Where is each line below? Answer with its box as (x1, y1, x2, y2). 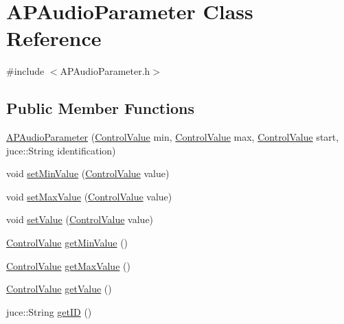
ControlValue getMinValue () (6, 235, 128, 250)
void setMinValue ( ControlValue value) (6, 166, 170, 181)
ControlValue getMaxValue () (6, 258, 130, 273)
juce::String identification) (6, 143, 116, 157)
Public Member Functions (6, 97, 194, 119)
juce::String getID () (6, 304, 92, 319)
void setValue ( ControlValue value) (6, 212, 154, 227)
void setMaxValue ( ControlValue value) (6, 189, 172, 203)
